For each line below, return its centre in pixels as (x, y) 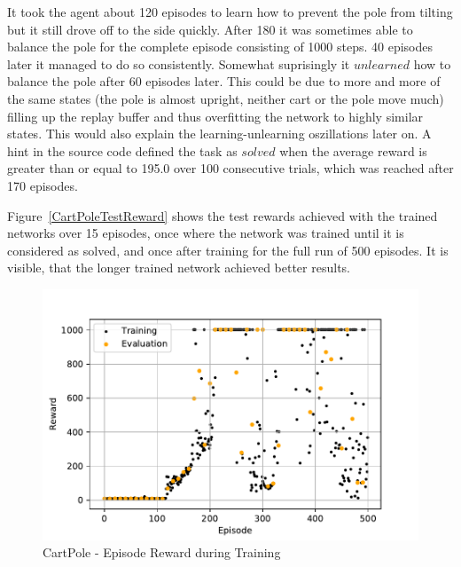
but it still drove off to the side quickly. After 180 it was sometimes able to (210, 29)
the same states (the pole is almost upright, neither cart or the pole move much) (226, 98)
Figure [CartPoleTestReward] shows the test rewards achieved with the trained (223, 215)
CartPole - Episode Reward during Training (162, 552)
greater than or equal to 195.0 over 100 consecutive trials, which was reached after (230, 168)
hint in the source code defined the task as (122, 150)
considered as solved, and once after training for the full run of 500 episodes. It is (228, 250)
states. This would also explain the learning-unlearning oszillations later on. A (219, 134)
